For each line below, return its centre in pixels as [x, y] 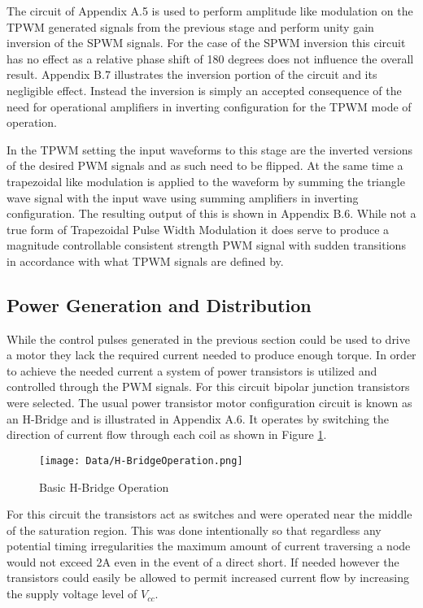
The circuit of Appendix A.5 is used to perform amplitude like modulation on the [210, 11]
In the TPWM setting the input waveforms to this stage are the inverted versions [209, 149]
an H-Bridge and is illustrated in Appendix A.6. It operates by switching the [198, 418]
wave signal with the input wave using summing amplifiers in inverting [183, 197]
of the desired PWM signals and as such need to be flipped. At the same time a [205, 165]
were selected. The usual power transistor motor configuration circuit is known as [209, 403]
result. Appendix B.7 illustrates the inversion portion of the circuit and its [192, 74]
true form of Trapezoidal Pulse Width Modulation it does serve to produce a [198, 229]
